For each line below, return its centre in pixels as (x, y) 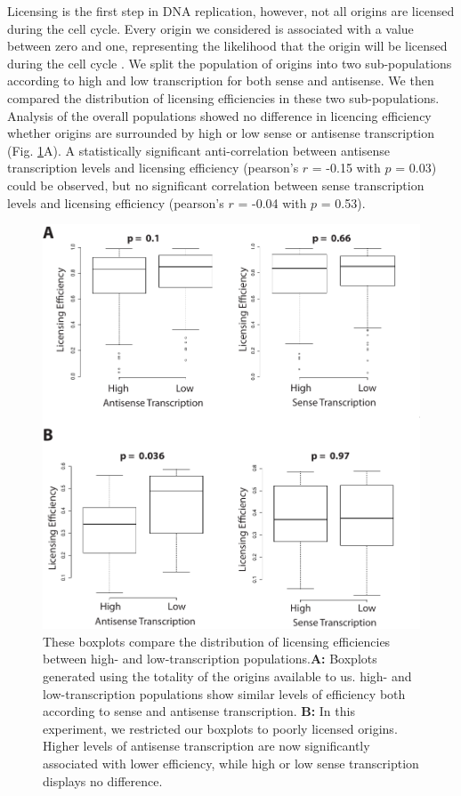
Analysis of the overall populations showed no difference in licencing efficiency (219, 115)
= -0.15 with (346, 168)
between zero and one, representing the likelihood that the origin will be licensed (227, 46)
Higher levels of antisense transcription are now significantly (206, 746)
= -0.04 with (272, 202)
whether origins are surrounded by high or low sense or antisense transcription (221, 133)
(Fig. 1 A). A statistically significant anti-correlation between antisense (198, 150)
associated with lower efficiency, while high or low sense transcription (231, 764)
